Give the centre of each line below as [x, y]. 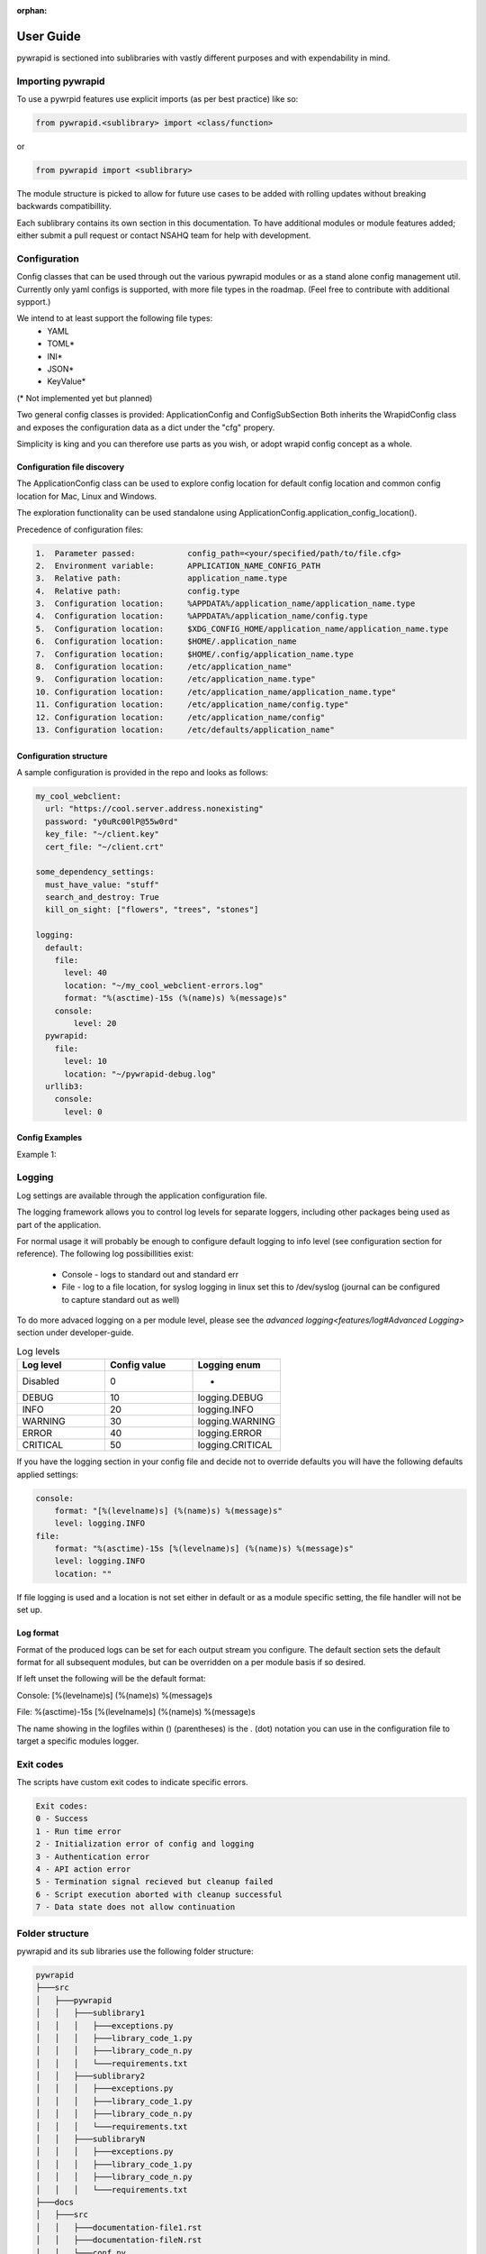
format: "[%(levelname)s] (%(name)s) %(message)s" [168, 1511]
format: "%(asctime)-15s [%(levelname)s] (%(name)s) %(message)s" [204, 1549]
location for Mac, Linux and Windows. [87, 496]
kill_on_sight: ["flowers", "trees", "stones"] [152, 910]
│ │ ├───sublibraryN [90, 2139]
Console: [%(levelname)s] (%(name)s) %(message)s [115, 1695]
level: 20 [95, 1023]
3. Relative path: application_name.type [162, 578]
